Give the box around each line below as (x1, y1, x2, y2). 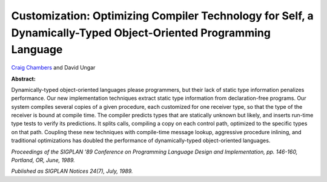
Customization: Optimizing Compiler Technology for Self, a (11, 9, 314, 22)
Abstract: (11, 75, 36, 82)
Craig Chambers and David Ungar (11, 64, 96, 71)
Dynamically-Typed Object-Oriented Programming (11, 26, 271, 39)
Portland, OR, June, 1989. (11, 157, 75, 164)
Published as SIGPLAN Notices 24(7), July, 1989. (11, 167, 133, 175)
